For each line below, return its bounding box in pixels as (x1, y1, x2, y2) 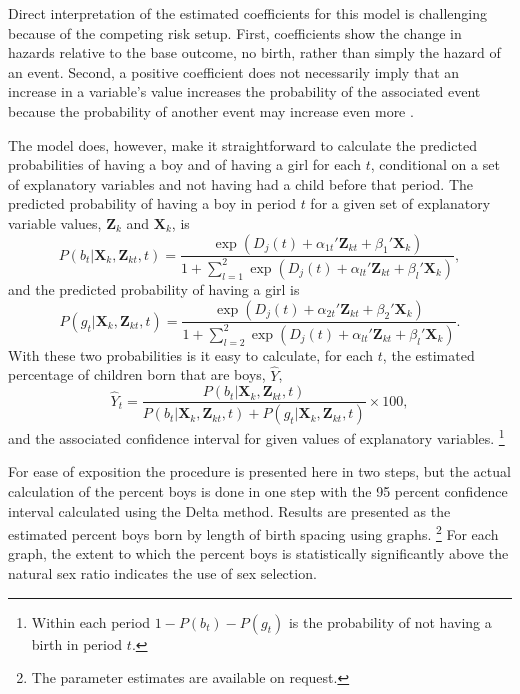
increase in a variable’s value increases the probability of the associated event (8, 81, 481, 102)
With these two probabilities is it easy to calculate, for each (8, 344, 374, 365)
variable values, (8, 212, 102, 233)
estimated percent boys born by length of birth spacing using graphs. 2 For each (8, 521, 499, 544)
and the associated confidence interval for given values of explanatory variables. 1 (8, 425, 505, 448)
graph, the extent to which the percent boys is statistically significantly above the (8, 543, 509, 564)
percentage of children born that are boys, (8, 364, 266, 385)
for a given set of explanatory (310, 193, 491, 214)
